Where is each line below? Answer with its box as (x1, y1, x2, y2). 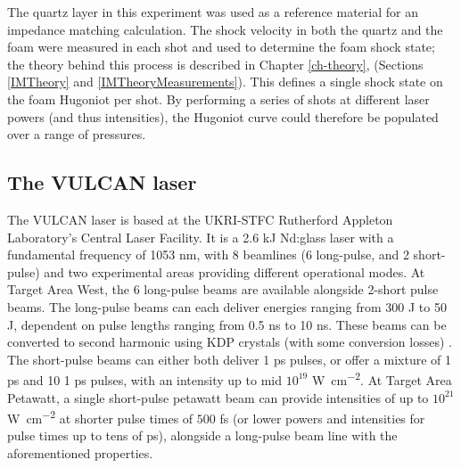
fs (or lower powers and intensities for (219, 408, 425, 427)
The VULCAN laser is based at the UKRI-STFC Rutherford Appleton (7, 209, 393, 228)
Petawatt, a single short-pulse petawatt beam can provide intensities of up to (7, 388, 429, 406)
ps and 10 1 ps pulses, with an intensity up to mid (7, 370, 282, 389)
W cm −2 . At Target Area (311, 368, 452, 389)
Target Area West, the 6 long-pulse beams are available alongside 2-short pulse (7, 280, 439, 299)
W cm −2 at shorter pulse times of (7, 406, 193, 427)
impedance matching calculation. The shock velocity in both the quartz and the (7, 20, 443, 38)
